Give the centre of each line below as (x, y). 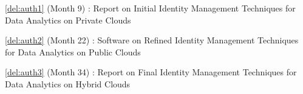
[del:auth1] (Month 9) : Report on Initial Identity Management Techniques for (150, 8)
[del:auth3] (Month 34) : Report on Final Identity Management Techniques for (151, 72)
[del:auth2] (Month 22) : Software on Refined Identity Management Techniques (152, 40)
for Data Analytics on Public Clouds (73, 52)
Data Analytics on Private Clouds (68, 20)
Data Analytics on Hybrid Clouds (68, 83)
